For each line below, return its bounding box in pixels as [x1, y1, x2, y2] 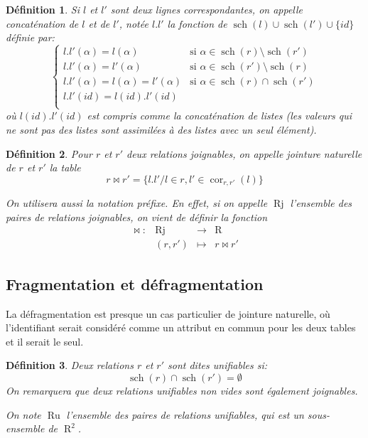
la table [49, 160, 81, 175]
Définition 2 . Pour [6, 146, 92, 161]
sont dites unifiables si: [168, 358, 267, 373]
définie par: [6, 30, 55, 45]
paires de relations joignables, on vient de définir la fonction [6, 209, 268, 224]
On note [6, 407, 41, 422]
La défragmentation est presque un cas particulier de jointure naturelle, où [6, 306, 330, 321]
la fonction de [167, 16, 227, 31]
